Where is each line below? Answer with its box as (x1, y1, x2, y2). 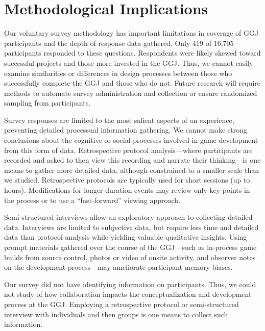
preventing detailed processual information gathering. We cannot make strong (4, 124, 248, 135)
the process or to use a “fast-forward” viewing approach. (4, 194, 181, 205)
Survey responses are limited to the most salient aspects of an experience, (4, 114, 234, 125)
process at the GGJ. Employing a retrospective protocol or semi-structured (4, 298, 239, 309)
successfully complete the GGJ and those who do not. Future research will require (4, 78, 261, 88)
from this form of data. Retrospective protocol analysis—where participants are (4, 144, 253, 155)
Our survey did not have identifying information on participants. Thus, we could (4, 278, 256, 289)
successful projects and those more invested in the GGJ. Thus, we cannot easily (4, 57, 253, 68)
